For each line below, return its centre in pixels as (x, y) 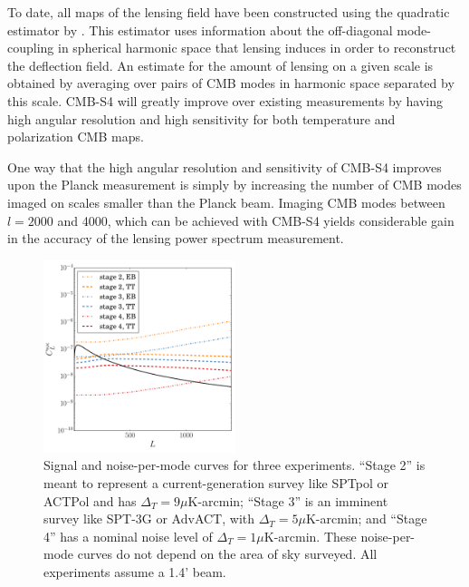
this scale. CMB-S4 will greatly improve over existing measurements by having (225, 100)
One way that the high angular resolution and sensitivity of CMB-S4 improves (225, 166)
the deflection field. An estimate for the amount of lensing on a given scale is (220, 65)
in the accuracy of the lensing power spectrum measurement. (176, 238)
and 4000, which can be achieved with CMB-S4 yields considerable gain (256, 220)
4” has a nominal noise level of (128, 536)
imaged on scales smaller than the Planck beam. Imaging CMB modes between (226, 202)
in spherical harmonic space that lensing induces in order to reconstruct (257, 48)
